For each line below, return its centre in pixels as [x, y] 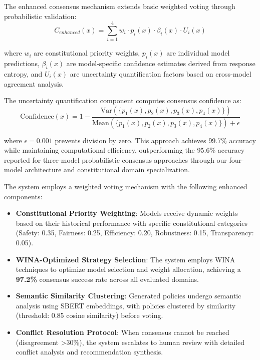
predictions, [22, 63]
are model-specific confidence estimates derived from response [161, 63]
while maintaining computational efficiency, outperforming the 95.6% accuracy [124, 150]
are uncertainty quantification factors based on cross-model [161, 73]
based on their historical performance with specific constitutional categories [132, 223]
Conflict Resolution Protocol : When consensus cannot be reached [122, 332]
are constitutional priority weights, [87, 53]
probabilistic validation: [40, 16]
